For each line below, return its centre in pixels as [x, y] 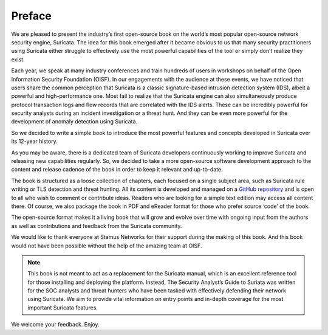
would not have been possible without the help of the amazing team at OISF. [107, 246]
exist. [18, 59]
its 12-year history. [34, 141]
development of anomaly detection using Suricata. [74, 122]
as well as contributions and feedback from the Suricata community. [97, 226]
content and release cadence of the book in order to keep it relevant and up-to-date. [117, 170]
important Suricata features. [63, 308]
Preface [31, 16]
